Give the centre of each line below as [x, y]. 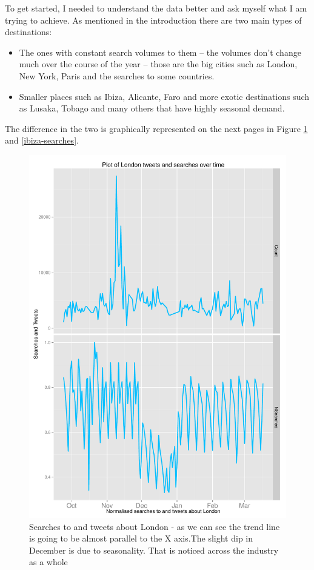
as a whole [48, 562]
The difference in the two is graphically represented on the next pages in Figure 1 [156, 128]
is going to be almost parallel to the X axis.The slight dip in [141, 538]
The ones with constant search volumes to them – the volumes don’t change [160, 52]
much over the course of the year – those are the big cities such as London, [158, 64]
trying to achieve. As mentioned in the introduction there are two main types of [153, 20]
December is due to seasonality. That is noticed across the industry [154, 550]
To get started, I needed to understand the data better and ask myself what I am [156, 8]
